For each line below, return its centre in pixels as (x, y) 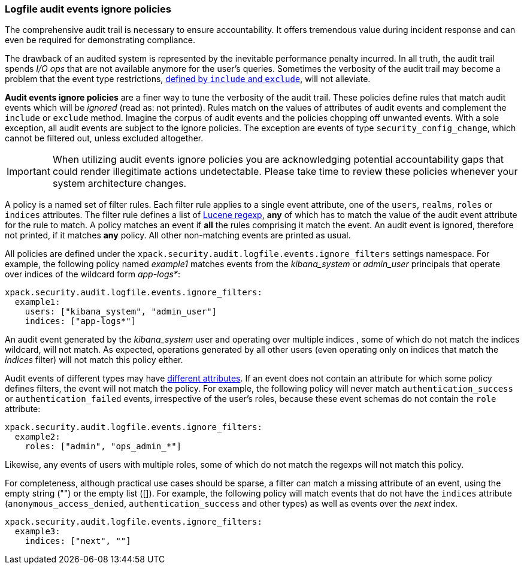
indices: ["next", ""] (78, 541)
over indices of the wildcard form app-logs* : (93, 274)
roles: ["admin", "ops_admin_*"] (103, 447)
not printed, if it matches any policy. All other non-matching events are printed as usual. (178, 235)
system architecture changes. (119, 184)
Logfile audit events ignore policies (88, 9)
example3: (37, 532)
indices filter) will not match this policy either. (94, 360)
